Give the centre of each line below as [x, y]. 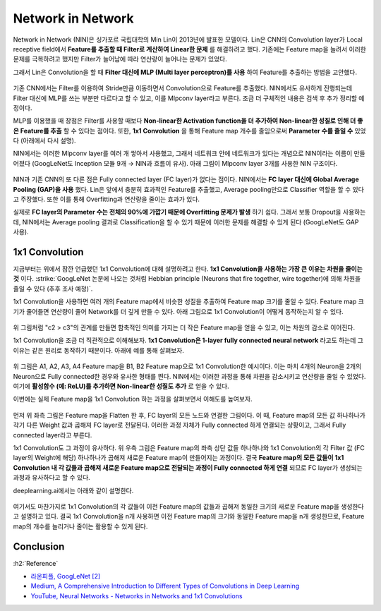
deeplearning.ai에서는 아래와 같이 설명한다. [73, 490]
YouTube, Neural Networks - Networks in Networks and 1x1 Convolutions [137, 595]
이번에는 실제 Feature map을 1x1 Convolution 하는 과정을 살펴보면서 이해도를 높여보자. [133, 399]
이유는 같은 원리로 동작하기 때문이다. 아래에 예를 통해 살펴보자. [99, 350]
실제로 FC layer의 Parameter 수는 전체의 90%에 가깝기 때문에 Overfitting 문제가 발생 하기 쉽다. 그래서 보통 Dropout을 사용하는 [189, 212]
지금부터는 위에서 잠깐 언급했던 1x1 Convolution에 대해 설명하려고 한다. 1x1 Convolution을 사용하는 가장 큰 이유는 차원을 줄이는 [188, 269]
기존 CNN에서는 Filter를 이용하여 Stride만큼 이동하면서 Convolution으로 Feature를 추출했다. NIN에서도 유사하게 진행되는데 [183, 88]
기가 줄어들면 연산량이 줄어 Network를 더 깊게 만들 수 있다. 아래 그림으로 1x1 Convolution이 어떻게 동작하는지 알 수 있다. [178, 311]
